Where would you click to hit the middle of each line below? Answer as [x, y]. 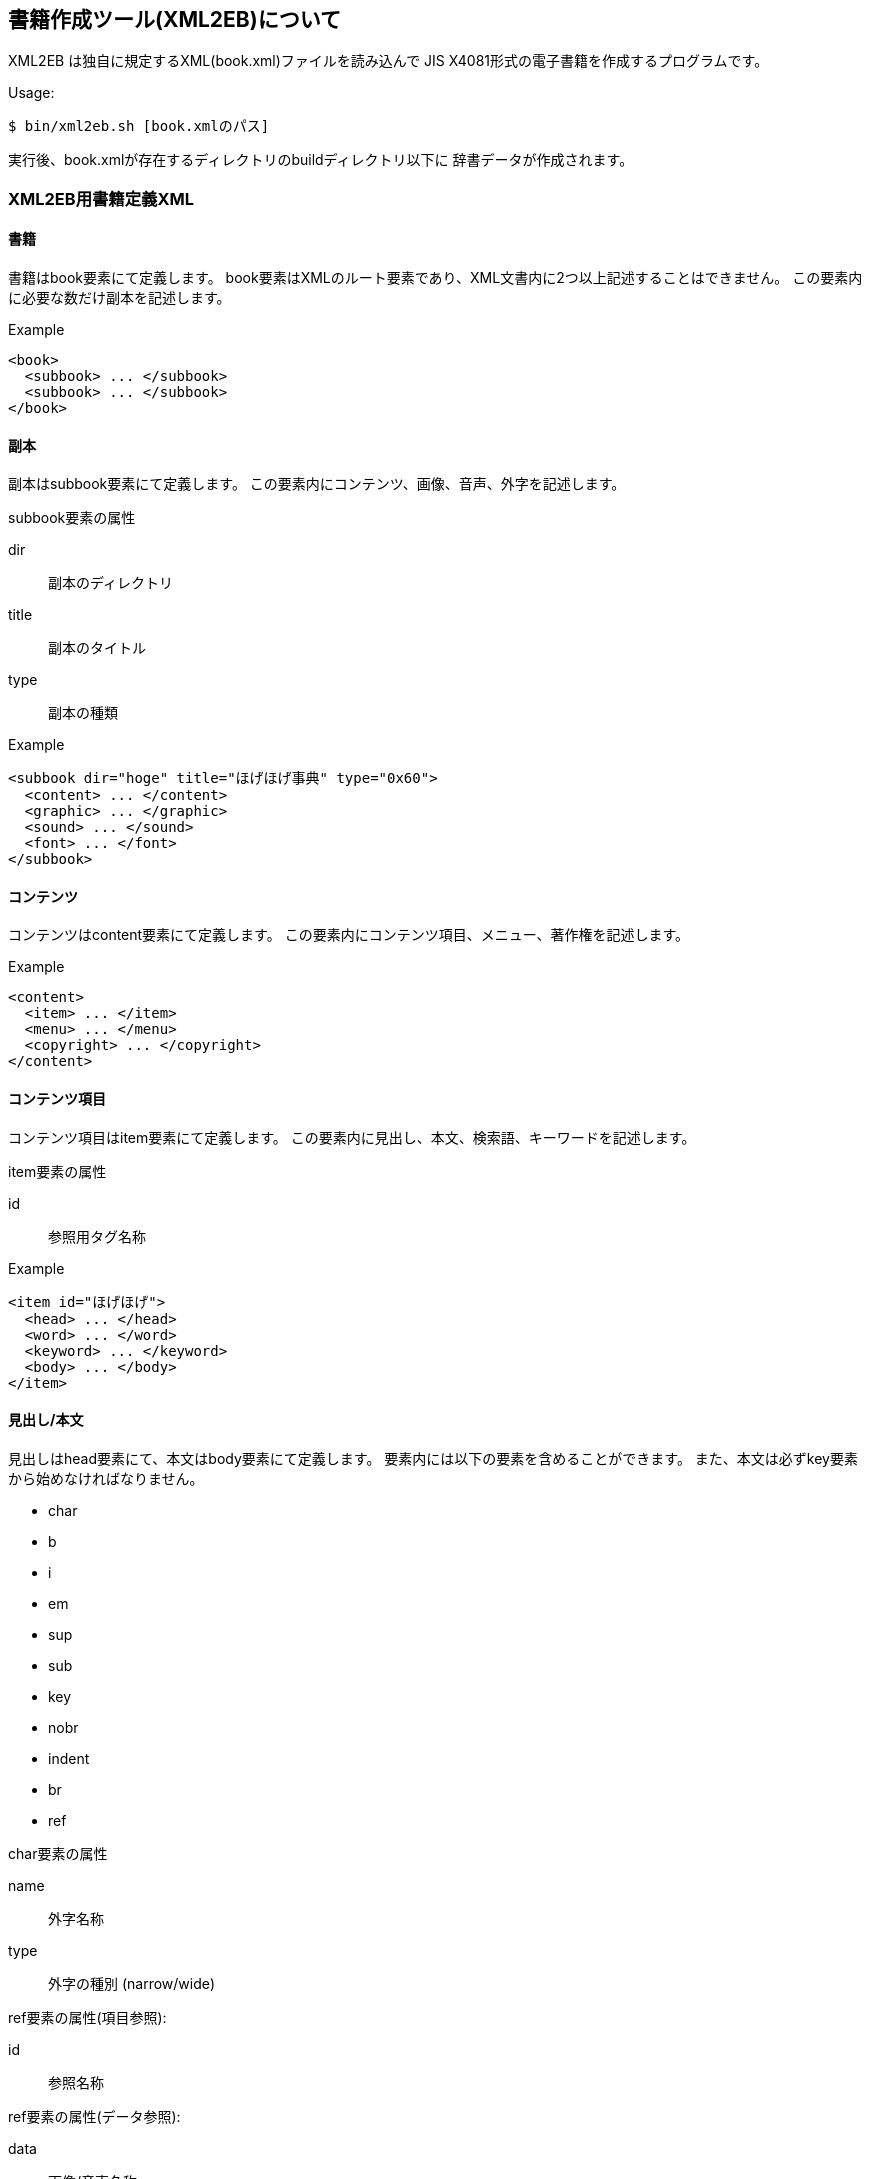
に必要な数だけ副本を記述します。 [119, 298]
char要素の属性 [58, 1853]
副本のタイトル [97, 648]
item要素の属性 [57, 1171]
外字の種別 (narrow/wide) [132, 1983]
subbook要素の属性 [72, 518]
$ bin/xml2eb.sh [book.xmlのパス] [139, 126]
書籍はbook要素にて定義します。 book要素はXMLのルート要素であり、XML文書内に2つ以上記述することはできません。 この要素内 [435, 278]
